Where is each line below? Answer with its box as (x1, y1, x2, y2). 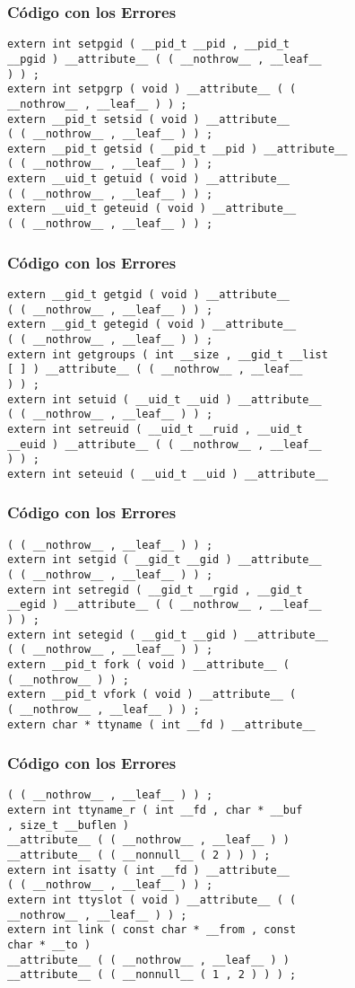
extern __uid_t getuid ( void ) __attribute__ (7, 172, 290, 186)
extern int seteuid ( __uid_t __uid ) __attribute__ (7, 467, 328, 481)
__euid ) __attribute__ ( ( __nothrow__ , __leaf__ (7, 437, 322, 451)
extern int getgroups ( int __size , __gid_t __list (7, 348, 328, 361)
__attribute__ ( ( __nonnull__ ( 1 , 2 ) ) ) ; (7, 968, 297, 982)
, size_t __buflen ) (7, 818, 130, 832)
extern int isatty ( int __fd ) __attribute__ (7, 863, 290, 877)
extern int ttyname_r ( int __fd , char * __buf (7, 804, 303, 817)
